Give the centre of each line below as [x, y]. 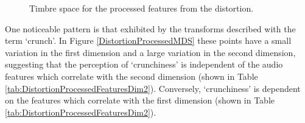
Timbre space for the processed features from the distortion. [142, 8]
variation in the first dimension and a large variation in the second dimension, [150, 52]
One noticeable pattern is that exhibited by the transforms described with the [150, 28]
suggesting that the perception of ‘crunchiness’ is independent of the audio [144, 64]
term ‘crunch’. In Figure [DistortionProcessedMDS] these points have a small [148, 40]
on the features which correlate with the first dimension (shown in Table [140, 100]
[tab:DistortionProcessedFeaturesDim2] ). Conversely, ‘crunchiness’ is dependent [153, 88]
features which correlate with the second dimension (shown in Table [131, 76]
